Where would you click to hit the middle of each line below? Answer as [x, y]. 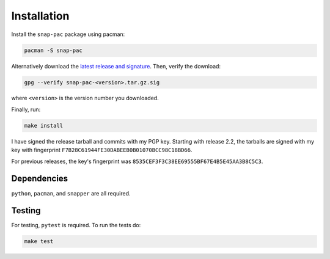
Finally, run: [26, 109]
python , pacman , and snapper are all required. [71, 193]
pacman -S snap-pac [53, 50]
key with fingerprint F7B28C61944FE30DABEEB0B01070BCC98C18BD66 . [102, 150]
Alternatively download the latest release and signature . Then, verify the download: [116, 66]
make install [44, 126]
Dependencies [40, 179]
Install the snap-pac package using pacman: [68, 34]
